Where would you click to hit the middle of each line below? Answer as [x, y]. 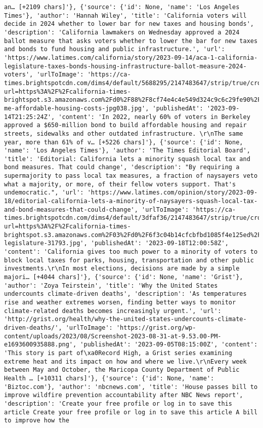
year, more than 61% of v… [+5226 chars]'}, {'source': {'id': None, [124, 142]
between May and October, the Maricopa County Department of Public [122, 370]
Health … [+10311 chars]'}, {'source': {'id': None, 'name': [109, 378]
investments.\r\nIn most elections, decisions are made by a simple [122, 269]
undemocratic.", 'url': [44, 193]
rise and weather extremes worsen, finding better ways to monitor [120, 302]
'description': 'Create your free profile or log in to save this [118, 403]
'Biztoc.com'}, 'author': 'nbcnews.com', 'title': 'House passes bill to [131, 387]
